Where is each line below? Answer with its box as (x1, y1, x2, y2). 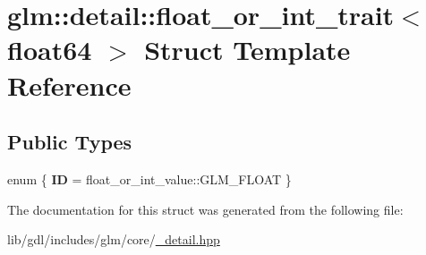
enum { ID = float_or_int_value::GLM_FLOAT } (7, 169, 292, 188)
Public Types (7, 128, 132, 156)
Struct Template (144, 31, 351, 68)
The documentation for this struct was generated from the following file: (7, 200, 404, 218)
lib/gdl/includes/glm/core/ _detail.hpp (7, 230, 220, 249)
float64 (7, 31, 92, 68)
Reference (7, 66, 132, 103)
